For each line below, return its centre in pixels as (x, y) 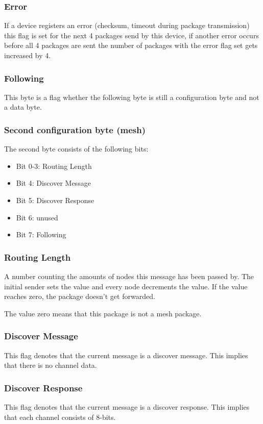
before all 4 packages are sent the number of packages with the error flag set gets (131, 45)
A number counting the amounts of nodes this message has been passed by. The (129, 276)
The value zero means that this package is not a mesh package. (103, 313)
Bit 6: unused (37, 217)
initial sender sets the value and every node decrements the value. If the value (126, 286)
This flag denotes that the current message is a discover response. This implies (127, 407)
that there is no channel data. (51, 365)
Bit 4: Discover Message (53, 183)
